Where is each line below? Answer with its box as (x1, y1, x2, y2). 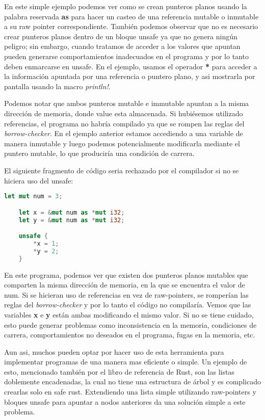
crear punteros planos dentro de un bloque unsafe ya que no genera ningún (4, 31, 237, 41)
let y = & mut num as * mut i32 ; (18, 216, 125, 224)
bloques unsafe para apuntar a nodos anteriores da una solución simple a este (4, 396, 246, 407)
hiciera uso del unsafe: (4, 175, 73, 186)
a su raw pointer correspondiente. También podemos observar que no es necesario (4, 21, 258, 32)
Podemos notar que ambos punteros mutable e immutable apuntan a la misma (4, 98, 249, 109)
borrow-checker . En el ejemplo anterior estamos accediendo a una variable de (4, 128, 243, 139)
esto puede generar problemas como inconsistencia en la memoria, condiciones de (4, 319, 257, 330)
